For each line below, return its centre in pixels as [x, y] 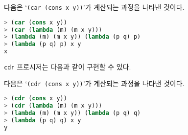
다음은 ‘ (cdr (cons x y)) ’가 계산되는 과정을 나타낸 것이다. [94, 83]
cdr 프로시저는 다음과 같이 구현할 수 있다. [68, 67]
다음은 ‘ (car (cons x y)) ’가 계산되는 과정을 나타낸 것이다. [94, 7]
